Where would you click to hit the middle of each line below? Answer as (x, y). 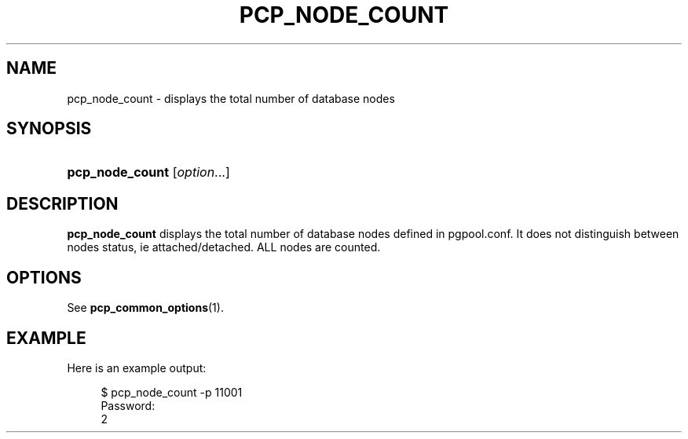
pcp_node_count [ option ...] (148, 172)
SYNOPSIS (49, 129)
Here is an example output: (137, 368)
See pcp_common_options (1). (145, 308)
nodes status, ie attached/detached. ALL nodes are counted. (224, 247)
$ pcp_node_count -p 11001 (172, 392)
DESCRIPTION (62, 203)
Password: (128, 405)
